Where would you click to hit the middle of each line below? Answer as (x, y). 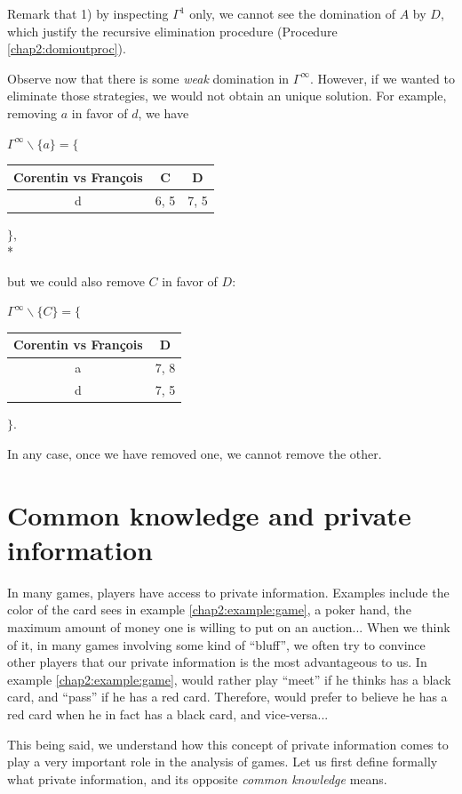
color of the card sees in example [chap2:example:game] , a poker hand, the (209, 610)
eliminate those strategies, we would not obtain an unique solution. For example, (227, 96)
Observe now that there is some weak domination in (148, 78)
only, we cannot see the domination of (293, 13)
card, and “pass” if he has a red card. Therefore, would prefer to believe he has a (227, 697)
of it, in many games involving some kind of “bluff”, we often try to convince (216, 644)
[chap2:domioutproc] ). (67, 48)
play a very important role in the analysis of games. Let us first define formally (223, 762)
